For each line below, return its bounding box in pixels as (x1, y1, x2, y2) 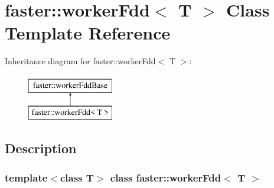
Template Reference (5, 21, 171, 45)
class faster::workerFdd (110, 170, 221, 184)
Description (5, 139, 77, 157)
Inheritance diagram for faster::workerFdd (5, 55, 156, 67)
